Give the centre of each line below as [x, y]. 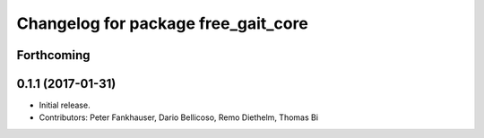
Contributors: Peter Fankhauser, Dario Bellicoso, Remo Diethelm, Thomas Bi [178, 117]
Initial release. [65, 105]
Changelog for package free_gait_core [162, 23]
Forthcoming [53, 55]
